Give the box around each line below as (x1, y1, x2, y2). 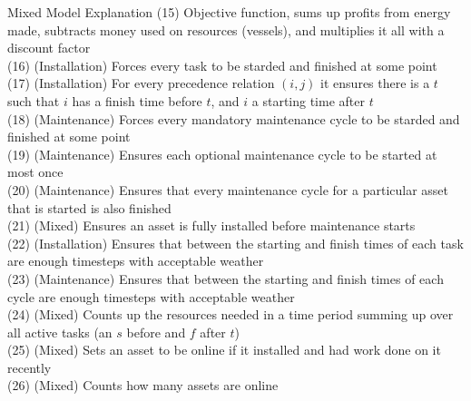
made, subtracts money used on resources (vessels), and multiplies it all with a (7, 20, 445, 39)
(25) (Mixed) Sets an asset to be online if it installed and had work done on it (7, 340, 441, 359)
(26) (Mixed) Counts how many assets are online (7, 376, 279, 395)
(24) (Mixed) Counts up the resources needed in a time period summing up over (7, 305, 454, 324)
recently (7, 357, 52, 377)
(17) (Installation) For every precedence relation (7, 73, 275, 93)
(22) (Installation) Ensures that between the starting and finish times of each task (7, 233, 464, 252)
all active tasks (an (7, 322, 113, 341)
